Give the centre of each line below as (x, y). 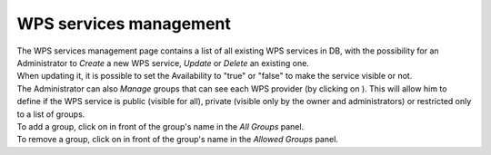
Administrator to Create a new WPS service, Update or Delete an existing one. (163, 63)
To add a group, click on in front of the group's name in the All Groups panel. (160, 126)
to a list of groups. (51, 114)
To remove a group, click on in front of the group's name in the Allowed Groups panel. (177, 140)
